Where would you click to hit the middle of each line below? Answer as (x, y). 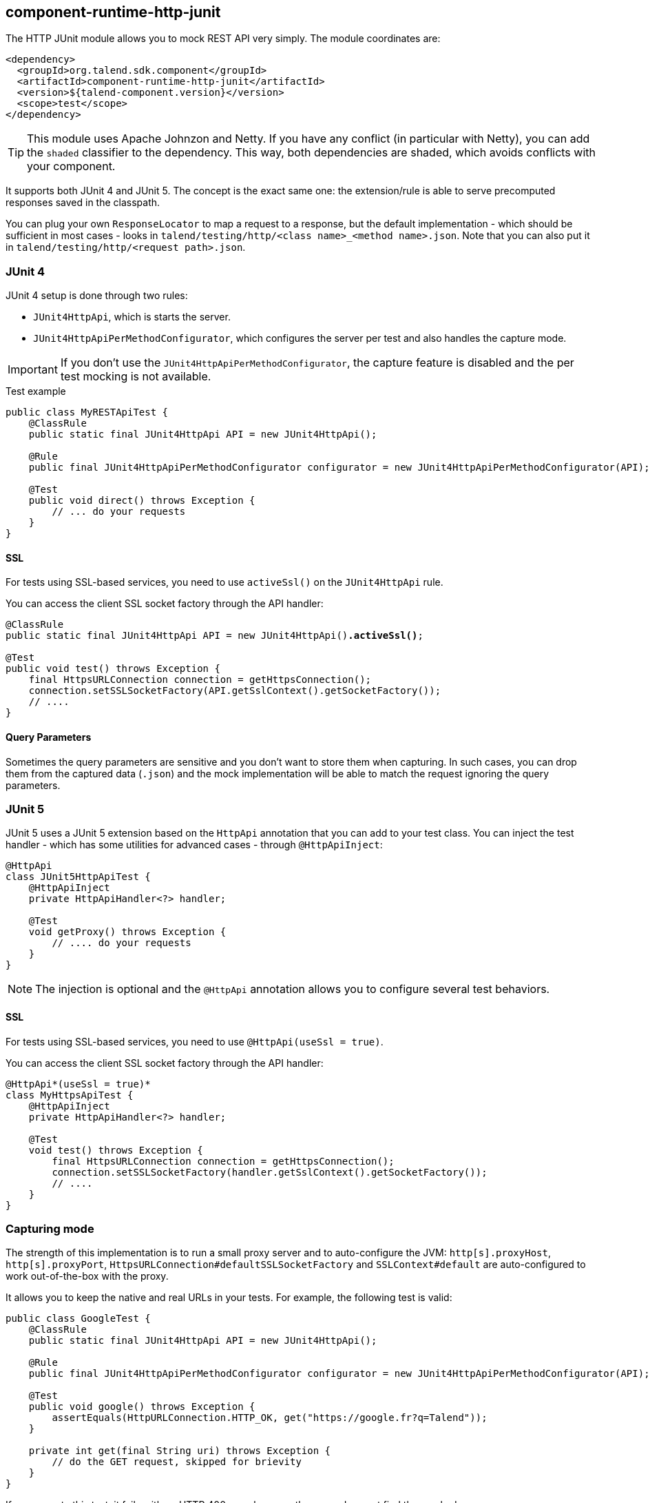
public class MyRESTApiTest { (87, 412)
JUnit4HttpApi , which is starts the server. (132, 317)
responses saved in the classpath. (83, 203)
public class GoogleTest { (78, 1319)
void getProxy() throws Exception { (127, 932)
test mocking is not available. (136, 377)
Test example (36, 391)
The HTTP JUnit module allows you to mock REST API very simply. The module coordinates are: (223, 39)
